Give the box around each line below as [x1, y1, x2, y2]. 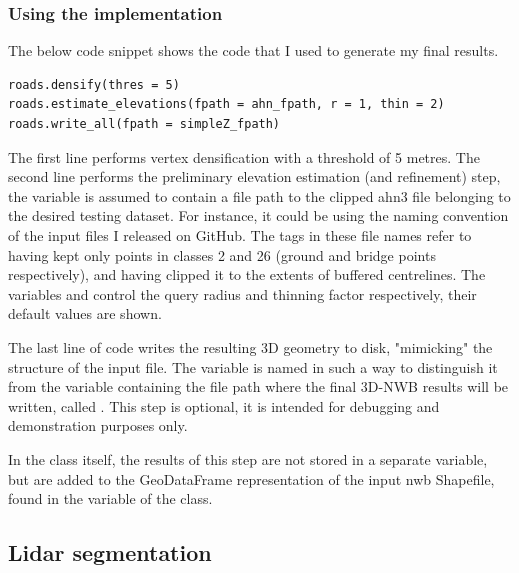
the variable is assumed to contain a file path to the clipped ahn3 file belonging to [8, 185, 511, 206]
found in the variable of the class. [8, 488, 213, 509]
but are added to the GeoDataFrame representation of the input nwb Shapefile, [8, 468, 495, 489]
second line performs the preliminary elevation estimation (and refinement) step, [8, 166, 501, 187]
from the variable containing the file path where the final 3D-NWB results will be [8, 376, 509, 397]
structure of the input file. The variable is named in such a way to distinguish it [8, 356, 498, 377]
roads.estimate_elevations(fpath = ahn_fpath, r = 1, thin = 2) [8, 97, 445, 112]
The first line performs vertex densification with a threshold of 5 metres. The [8, 146, 480, 167]
